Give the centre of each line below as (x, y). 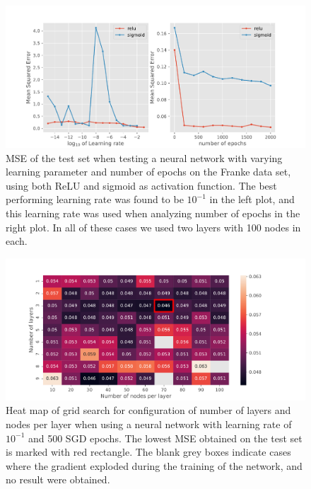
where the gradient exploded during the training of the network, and (154, 465)
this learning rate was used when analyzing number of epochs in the (153, 213)
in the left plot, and (252, 199)
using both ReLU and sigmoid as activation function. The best (141, 185)
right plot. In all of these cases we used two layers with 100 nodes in (153, 227)
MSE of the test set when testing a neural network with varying (144, 157)
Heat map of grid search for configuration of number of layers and (148, 410)
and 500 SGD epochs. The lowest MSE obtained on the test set (165, 438)
